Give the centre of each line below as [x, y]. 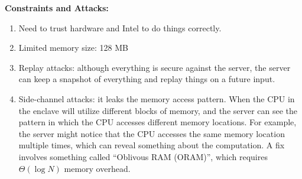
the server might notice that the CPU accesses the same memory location [152, 133]
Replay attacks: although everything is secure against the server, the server [155, 67]
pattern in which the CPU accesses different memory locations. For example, [158, 122]
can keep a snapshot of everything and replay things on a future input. [147, 79]
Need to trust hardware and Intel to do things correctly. [120, 27]
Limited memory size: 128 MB [73, 48]
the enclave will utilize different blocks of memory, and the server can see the [158, 110]
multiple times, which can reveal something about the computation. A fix [152, 145]
